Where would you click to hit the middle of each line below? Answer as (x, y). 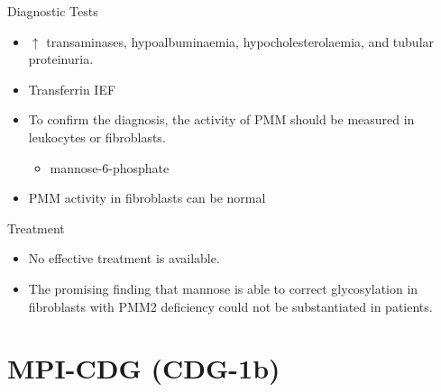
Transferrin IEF (72, 89)
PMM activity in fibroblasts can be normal (147, 198)
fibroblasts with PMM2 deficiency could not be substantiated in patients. (230, 306)
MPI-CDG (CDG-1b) (144, 368)
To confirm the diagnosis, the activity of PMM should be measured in (221, 119)
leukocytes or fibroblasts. (97, 137)
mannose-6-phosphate (110, 167)
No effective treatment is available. (124, 258)
